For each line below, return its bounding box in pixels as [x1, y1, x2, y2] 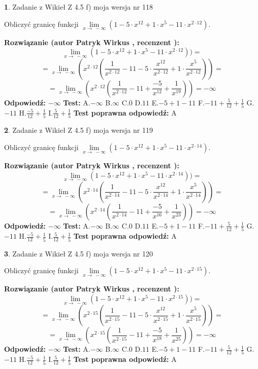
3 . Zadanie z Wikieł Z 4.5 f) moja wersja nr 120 [4, 248, 153, 259]
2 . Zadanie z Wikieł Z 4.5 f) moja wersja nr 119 [4, 125, 153, 135]
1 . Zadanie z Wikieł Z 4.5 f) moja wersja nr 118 [4, 2, 153, 12]
